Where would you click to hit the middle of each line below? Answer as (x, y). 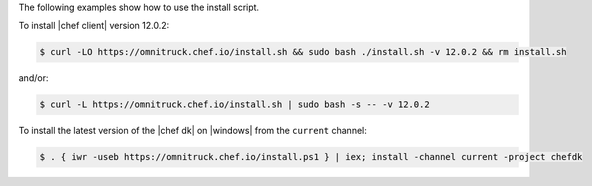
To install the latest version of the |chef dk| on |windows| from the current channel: (192, 131)
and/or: (33, 78)
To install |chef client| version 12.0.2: (94, 26)
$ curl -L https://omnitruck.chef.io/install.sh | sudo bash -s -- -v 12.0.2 (234, 104)
